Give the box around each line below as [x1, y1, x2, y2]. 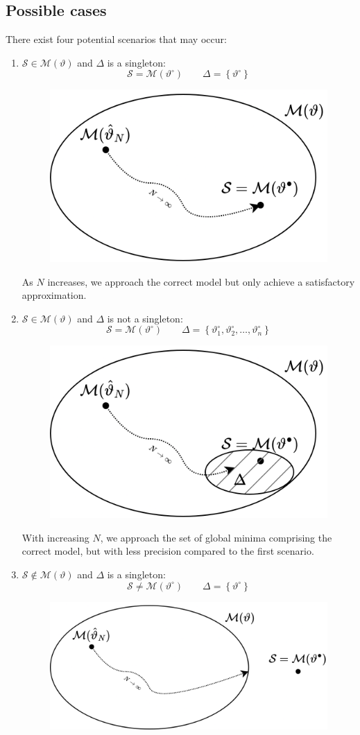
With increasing [22, 530, 89, 544]
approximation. [22, 288, 87, 302]
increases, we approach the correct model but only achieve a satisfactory [47, 274, 355, 288]
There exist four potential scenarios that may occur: [6, 32, 227, 46]
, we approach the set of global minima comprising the [100, 530, 332, 544]
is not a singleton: [107, 311, 183, 325]
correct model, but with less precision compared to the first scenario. [22, 544, 314, 558]
